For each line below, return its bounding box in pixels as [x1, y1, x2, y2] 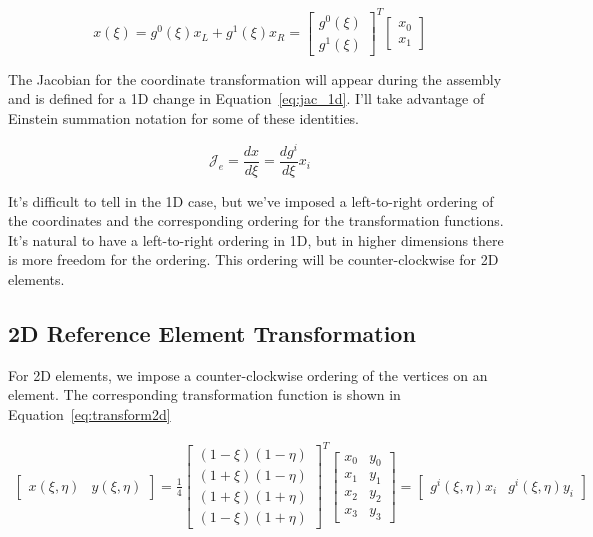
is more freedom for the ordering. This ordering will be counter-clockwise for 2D [8, 249, 499, 270]
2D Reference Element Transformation [8, 318, 416, 348]
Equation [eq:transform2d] [8, 404, 171, 424]
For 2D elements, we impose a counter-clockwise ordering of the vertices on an [8, 364, 488, 385]
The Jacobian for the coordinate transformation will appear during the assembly [8, 68, 502, 89]
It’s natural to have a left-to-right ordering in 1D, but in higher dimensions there [8, 229, 504, 250]
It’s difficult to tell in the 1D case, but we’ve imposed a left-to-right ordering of [8, 190, 494, 211]
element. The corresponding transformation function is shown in [8, 384, 401, 405]
